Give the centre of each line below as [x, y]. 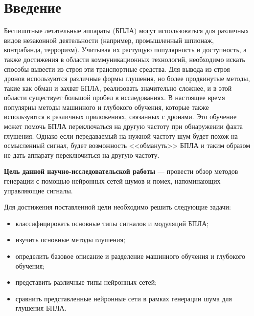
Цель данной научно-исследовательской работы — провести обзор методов [121, 171]
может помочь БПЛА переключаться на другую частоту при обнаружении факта [123, 126]
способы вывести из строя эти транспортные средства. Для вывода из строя [117, 69]
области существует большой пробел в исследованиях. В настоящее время [115, 97]
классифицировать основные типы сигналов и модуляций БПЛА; [112, 223]
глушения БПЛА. [41, 308]
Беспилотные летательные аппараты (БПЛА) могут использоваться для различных [127, 31]
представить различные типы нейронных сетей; [86, 282]
